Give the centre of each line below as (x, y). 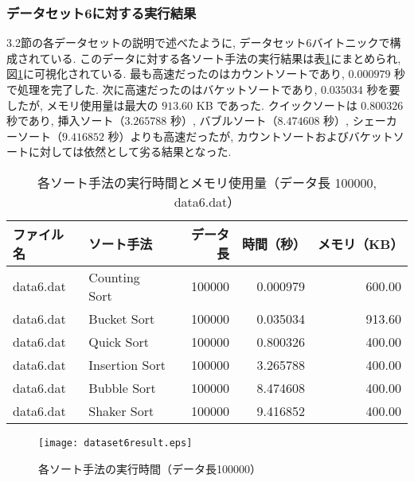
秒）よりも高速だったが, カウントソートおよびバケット (250, 136)
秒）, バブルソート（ (224, 120)
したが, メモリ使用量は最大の (82, 105)
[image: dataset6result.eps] (115, 443)
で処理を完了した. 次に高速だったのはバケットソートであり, (162, 89)
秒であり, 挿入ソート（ (66, 120)
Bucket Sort (122, 318)
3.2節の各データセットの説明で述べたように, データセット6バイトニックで (198, 43)
